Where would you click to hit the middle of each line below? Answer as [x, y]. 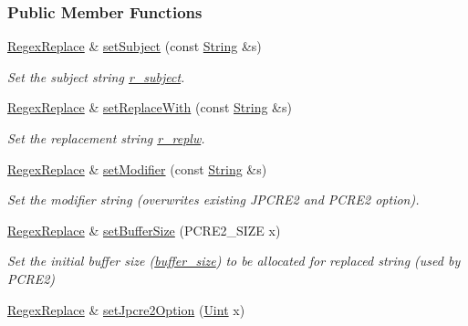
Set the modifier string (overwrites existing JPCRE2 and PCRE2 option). [213, 200]
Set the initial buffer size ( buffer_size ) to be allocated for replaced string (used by [234, 261]
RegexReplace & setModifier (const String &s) [137, 168]
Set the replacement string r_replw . [106, 138]
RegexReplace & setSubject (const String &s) [135, 46]
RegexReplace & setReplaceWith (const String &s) [150, 107]
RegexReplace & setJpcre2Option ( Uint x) [126, 309]
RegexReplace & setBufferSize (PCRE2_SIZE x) [144, 230]
